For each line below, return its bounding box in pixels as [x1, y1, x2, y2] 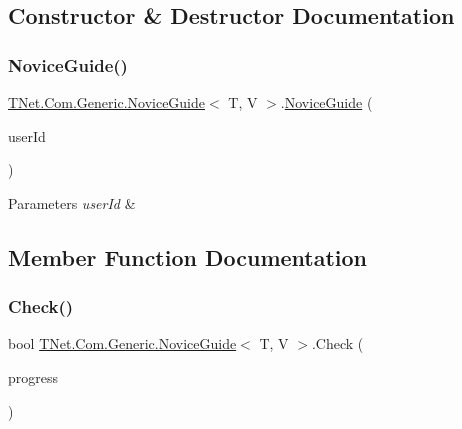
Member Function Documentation [8, 241, 368, 272]
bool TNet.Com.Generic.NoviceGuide [8, 333, 237, 354]
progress [8, 366, 59, 387]
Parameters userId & [8, 192, 136, 213]
